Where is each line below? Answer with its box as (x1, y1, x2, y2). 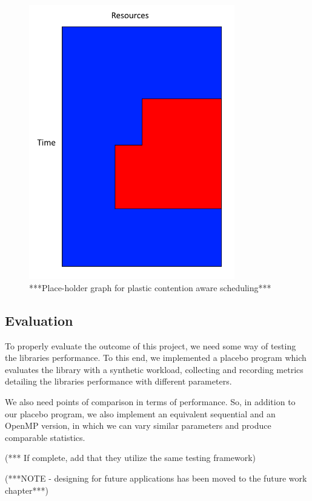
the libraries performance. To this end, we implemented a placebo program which (5, 351, 307, 364)
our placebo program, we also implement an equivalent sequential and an (5, 407, 276, 420)
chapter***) (5, 483, 48, 496)
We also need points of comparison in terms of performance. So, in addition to (5, 395, 296, 408)
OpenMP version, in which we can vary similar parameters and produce (5, 419, 271, 432)
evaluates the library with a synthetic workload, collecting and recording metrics (5, 363, 304, 375)
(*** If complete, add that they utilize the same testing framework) (5, 451, 256, 464)
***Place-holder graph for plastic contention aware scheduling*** (29, 281, 271, 294)
